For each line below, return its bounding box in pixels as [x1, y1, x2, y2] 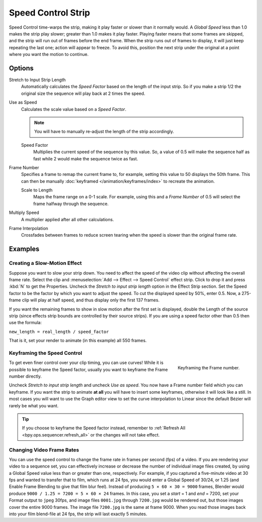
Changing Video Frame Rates [9, 446, 80, 453]
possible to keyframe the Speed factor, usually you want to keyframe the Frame [9, 366, 168, 372]
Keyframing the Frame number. [178, 365, 240, 371]
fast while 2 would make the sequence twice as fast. [33, 156, 138, 161]
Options [9, 64, 34, 72]
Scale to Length [21, 187, 53, 193]
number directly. [9, 373, 42, 379]
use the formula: [9, 320, 42, 326]
